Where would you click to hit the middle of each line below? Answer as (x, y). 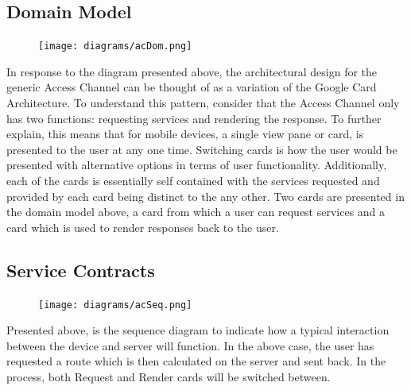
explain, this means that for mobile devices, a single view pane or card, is (185, 134)
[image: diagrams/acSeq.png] (115, 305)
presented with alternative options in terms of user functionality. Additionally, (197, 165)
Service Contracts (81, 270)
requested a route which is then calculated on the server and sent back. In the (196, 361)
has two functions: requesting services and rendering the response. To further (194, 118)
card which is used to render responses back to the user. (143, 227)
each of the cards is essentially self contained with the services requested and (193, 181)
